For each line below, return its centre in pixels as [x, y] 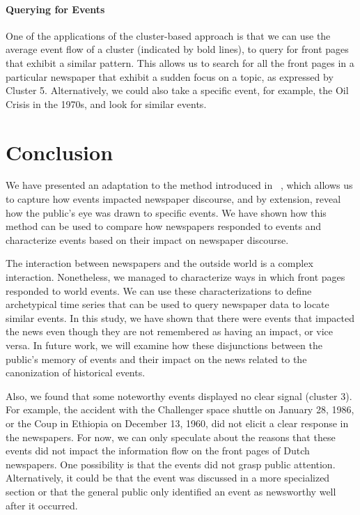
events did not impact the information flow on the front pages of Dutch [158, 451]
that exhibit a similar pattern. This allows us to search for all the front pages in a [180, 62]
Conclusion [60, 152]
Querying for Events [55, 9]
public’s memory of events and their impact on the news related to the [156, 359]
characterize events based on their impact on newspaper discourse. [147, 239]
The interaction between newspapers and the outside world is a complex [159, 263]
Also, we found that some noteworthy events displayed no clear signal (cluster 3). [179, 395]
